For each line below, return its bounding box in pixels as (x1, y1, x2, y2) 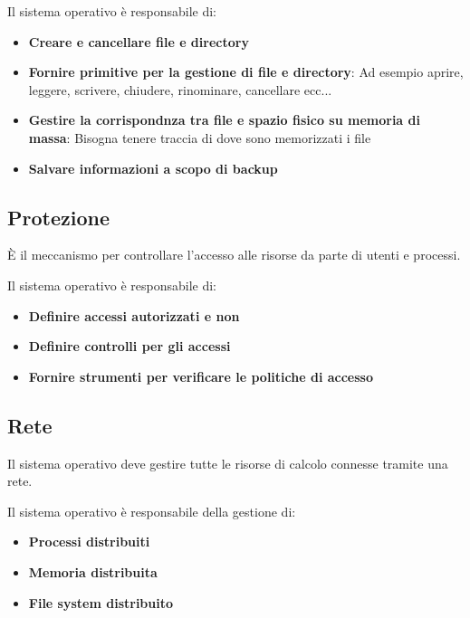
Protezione (7, 203, 110, 231)
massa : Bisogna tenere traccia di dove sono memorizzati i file (28, 128, 371, 147)
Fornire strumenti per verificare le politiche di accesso (28, 366, 373, 385)
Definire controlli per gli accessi (28, 337, 231, 356)
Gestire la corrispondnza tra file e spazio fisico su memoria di (28, 110, 420, 129)
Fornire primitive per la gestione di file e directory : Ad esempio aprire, (28, 62, 464, 81)
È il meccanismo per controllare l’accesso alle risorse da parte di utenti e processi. (7, 245, 461, 264)
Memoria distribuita (28, 562, 158, 581)
